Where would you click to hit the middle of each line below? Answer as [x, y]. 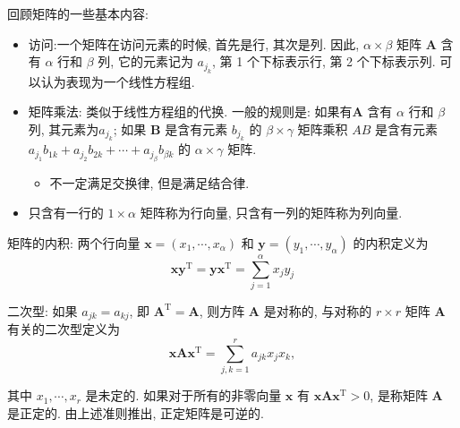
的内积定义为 [391, 242]
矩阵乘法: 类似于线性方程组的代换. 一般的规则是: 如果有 [190, 111]
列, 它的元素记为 [145, 61]
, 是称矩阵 [399, 395]
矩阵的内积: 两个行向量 [74, 242]
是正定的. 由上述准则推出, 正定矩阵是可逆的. [136, 412]
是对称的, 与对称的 [318, 310]
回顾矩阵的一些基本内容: [78, 13]
